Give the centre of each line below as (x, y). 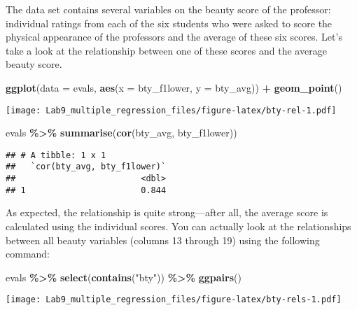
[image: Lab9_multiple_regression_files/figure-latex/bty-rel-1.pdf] (171, 110)
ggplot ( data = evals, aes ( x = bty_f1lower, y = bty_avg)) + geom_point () (174, 87)
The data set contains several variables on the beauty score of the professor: (168, 9)
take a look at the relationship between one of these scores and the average (166, 50)
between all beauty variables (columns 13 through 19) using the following (163, 240)
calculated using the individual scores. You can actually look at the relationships (178, 226)
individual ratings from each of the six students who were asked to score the (169, 23)
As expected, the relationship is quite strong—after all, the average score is (167, 212)
